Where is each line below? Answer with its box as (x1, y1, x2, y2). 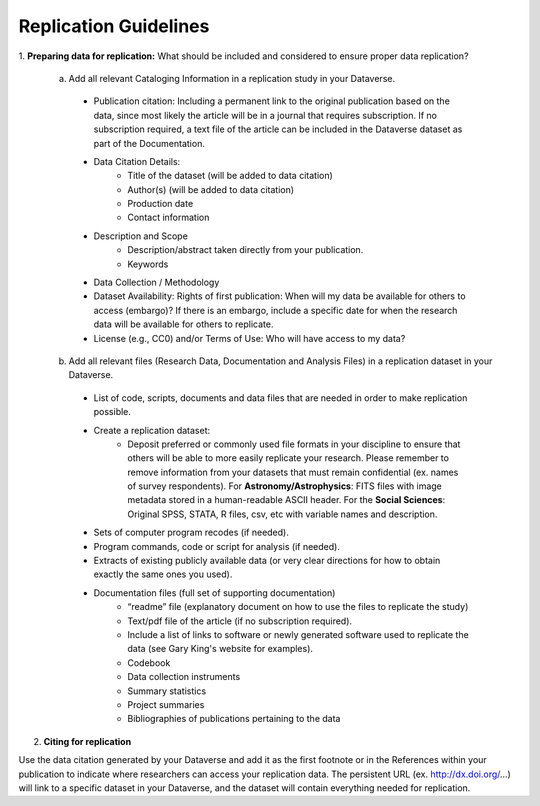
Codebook (127, 656, 171, 669)
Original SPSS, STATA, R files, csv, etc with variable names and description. (127, 508, 438, 520)
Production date (127, 198, 194, 210)
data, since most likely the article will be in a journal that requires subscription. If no (93, 109, 437, 121)
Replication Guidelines (18, 15, 210, 37)
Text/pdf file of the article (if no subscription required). (127, 615, 353, 627)
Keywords (127, 258, 169, 270)
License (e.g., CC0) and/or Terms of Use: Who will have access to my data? (93, 332, 406, 344)
